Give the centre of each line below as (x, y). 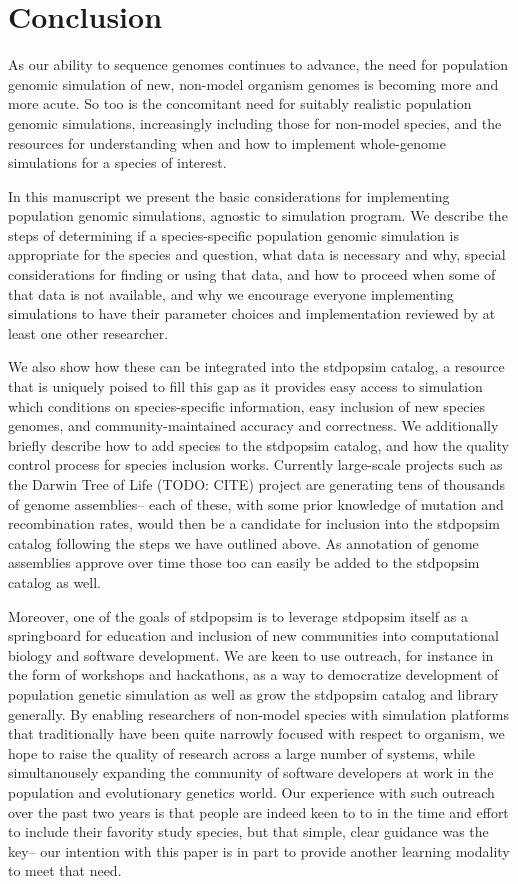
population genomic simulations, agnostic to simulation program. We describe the (258, 215)
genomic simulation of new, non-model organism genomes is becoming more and (253, 83)
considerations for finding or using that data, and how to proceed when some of (252, 274)
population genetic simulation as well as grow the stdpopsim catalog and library (253, 693)
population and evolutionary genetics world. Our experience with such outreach (251, 791)
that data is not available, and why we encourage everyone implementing (231, 293)
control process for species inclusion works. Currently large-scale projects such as (255, 464)
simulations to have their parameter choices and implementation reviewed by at (252, 313)
